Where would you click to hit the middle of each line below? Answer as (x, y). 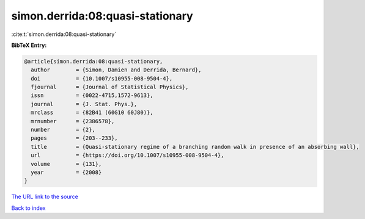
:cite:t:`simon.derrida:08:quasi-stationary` (64, 34)
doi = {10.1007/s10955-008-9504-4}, (102, 78)
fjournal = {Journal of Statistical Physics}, (110, 87)
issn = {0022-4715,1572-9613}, (92, 95)
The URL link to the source (45, 197)
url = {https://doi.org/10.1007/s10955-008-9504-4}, (127, 155)
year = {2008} (66, 172)
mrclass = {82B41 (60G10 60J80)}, (92, 113)
